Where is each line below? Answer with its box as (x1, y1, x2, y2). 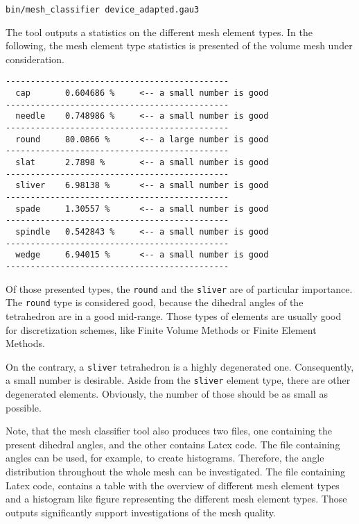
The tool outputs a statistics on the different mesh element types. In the (6, 24, 313, 39)
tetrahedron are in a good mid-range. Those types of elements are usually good (6, 308, 342, 323)
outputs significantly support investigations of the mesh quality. (6, 505, 276, 519)
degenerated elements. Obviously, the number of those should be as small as (6, 387, 328, 400)
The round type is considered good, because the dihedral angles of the (6, 295, 304, 310)
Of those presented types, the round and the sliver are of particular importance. (6, 281, 353, 296)
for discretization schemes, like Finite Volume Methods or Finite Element (6, 322, 317, 337)
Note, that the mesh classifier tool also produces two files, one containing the (6, 423, 333, 438)
